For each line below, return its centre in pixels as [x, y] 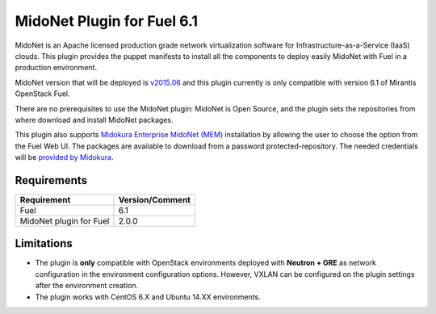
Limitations [44, 243]
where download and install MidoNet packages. [94, 119]
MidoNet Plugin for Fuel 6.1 [106, 21]
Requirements [51, 180]
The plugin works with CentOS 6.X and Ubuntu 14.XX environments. [148, 297]
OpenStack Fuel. [42, 94]
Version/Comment [155, 199]
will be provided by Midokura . [64, 157]
